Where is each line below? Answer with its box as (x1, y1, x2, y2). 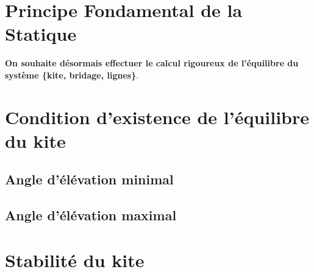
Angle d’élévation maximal (5, 206, 177, 225)
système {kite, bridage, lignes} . (5, 68, 139, 81)
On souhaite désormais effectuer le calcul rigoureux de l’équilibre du (5, 57, 299, 69)
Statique (5, 21, 77, 46)
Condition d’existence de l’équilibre (5, 104, 310, 129)
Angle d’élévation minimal (5, 170, 174, 189)
